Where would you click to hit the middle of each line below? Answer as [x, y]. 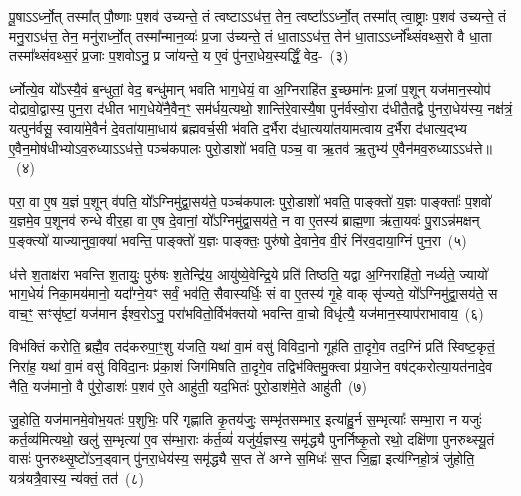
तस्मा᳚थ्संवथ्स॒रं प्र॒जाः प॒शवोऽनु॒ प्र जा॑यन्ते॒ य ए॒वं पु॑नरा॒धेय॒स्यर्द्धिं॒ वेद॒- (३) [179, 55]
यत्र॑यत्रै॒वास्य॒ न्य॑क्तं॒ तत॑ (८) [76, 477]
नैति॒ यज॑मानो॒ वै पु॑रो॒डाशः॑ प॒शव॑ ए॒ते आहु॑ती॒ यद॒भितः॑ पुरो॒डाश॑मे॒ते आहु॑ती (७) [188, 385]
